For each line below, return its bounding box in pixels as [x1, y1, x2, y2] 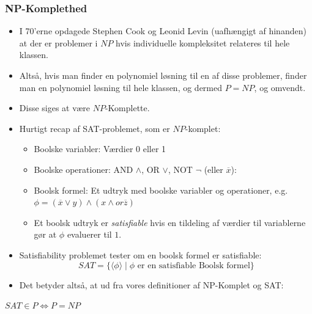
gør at [34, 228, 57, 241]
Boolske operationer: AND [34, 162, 133, 175]
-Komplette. [105, 101, 150, 114]
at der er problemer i [19, 36, 98, 49]
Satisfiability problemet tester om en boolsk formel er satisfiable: [19, 248, 262, 261]
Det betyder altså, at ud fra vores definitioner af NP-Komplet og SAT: [19, 278, 284, 291]
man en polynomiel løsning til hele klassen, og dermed [19, 81, 223, 93]
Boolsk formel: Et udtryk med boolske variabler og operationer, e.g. [34, 183, 288, 196]
